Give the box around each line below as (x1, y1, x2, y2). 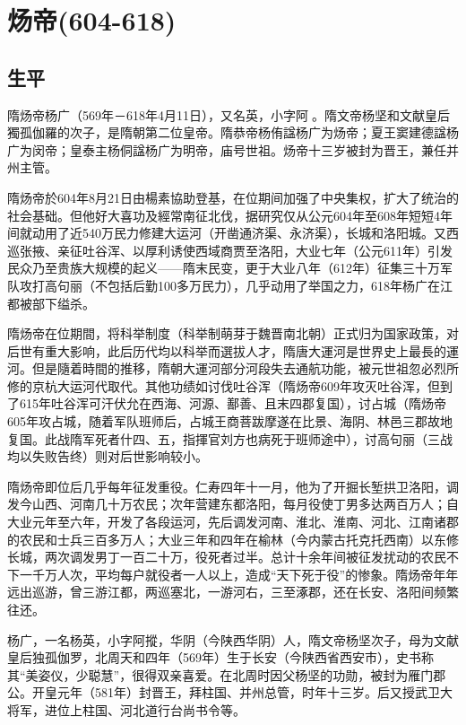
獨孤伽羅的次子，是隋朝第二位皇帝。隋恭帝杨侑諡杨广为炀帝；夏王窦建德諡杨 (7, 123, 459, 142)
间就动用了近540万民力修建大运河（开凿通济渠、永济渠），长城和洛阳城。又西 (7, 223, 459, 242)
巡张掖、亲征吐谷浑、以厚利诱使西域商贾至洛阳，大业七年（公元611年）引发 (7, 240, 453, 259)
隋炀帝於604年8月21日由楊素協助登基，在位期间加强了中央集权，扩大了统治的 (7, 188, 459, 206)
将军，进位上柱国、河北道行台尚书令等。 (7, 700, 246, 719)
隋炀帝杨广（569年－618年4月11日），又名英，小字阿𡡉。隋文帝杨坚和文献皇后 (7, 105, 450, 124)
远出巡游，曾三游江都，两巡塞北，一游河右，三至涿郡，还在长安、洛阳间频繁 (7, 582, 459, 601)
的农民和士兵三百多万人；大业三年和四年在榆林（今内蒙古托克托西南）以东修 (7, 529, 459, 548)
